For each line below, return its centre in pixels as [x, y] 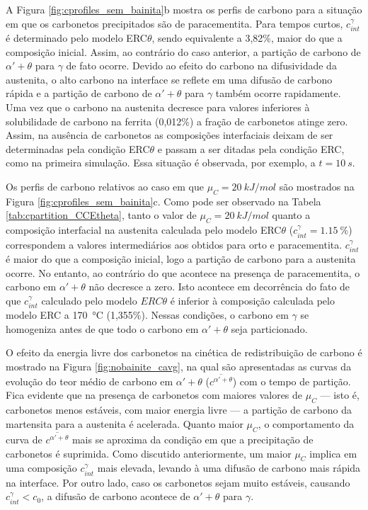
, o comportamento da [306, 423]
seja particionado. [269, 328]
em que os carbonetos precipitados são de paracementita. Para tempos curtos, [174, 23]
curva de [24, 439]
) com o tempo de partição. [292, 381]
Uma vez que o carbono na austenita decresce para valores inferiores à [158, 107]
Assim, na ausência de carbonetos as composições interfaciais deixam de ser [169, 135]
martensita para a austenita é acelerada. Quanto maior [125, 423]
